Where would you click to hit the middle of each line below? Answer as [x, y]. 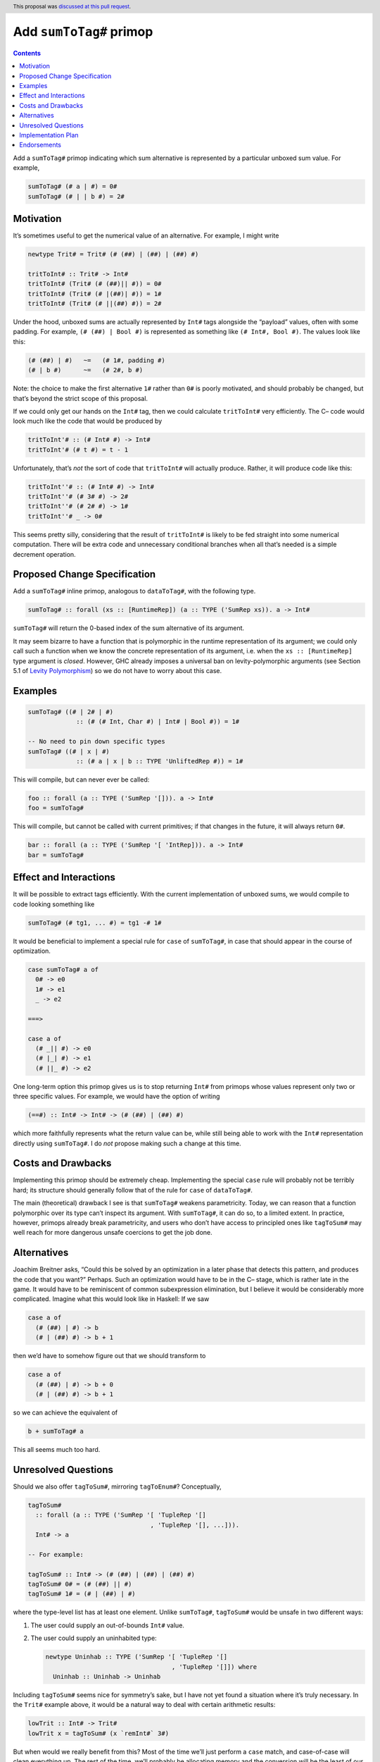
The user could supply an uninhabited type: [94, 1638]
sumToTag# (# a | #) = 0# [72, 186]
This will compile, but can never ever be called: [81, 780]
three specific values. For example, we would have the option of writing [116, 1097]
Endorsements [40, 145]
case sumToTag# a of [63, 969]
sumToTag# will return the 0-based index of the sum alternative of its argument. [129, 628]
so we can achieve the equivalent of [65, 1412]
